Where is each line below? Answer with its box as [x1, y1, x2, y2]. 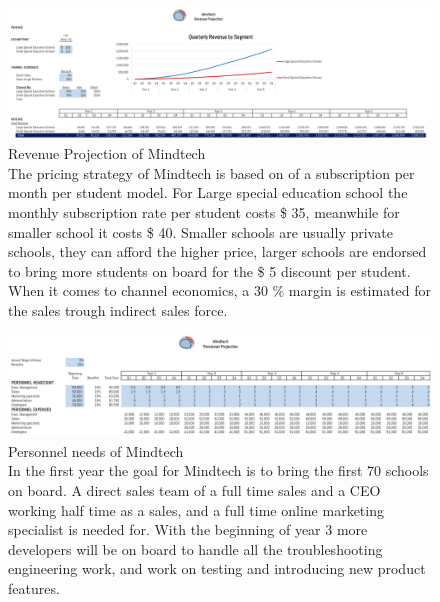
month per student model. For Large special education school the [8, 182, 408, 203]
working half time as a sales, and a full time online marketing [8, 499, 384, 520]
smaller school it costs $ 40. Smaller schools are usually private [8, 221, 393, 242]
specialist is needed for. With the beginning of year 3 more [8, 519, 368, 540]
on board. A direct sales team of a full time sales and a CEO [8, 480, 381, 501]
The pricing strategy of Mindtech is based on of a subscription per [8, 162, 415, 183]
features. [8, 578, 60, 599]
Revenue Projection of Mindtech [8, 143, 206, 164]
